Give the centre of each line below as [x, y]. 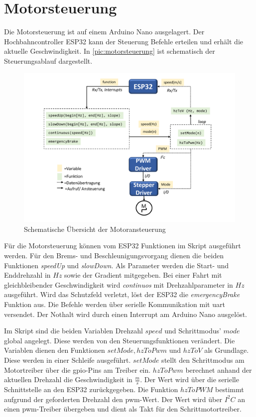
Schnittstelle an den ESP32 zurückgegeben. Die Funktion [91, 389]
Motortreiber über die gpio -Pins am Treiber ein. [77, 369]
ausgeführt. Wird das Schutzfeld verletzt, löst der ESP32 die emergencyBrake [122, 294]
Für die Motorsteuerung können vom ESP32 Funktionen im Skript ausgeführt [123, 246]
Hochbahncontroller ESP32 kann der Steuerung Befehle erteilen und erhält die [124, 41]
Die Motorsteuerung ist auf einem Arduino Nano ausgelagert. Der [104, 32]
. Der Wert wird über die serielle [190, 379]
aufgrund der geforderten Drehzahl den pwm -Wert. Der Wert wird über [113, 399]
